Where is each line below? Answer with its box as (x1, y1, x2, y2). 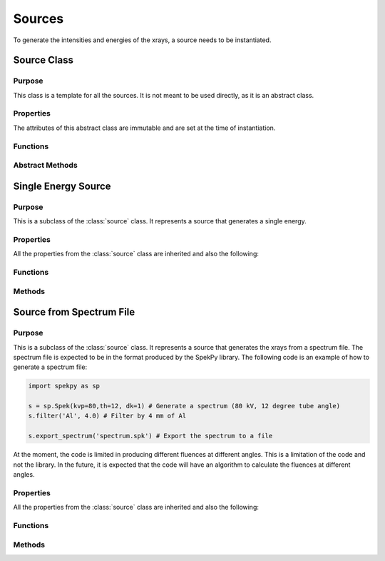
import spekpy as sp (28, 382, 100, 390)
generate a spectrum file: (13, 363, 88, 371)
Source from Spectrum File (13, 306, 135, 318)
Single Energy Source (13, 180, 111, 192)
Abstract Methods (13, 161, 78, 171)
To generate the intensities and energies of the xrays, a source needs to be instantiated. (13, 36, 272, 44)
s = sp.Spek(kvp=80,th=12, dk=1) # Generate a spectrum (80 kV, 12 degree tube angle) (28, 402, 341, 410)
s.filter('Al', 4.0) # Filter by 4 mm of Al (28, 412, 187, 420)
